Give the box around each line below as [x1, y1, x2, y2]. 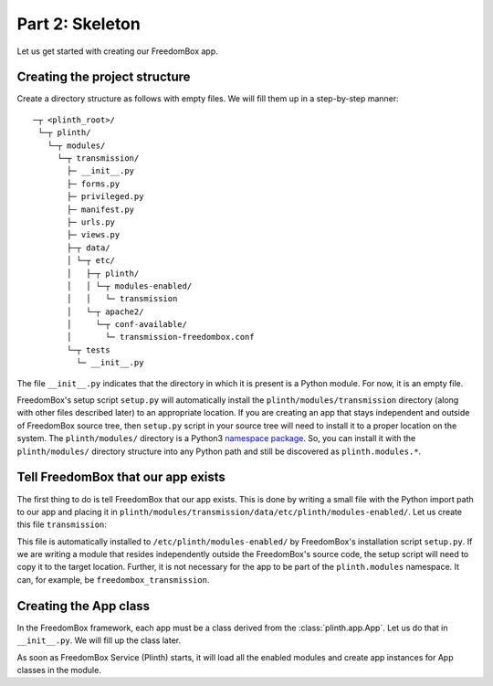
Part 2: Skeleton [16, 14, 141, 34]
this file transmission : [16, 519, 107, 530]
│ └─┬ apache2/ [67, 306, 144, 317]
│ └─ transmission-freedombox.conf [67, 332, 255, 343]
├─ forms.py [67, 178, 121, 189]
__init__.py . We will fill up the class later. [16, 635, 182, 646]
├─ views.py [67, 229, 121, 240]
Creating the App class [16, 598, 151, 614]
